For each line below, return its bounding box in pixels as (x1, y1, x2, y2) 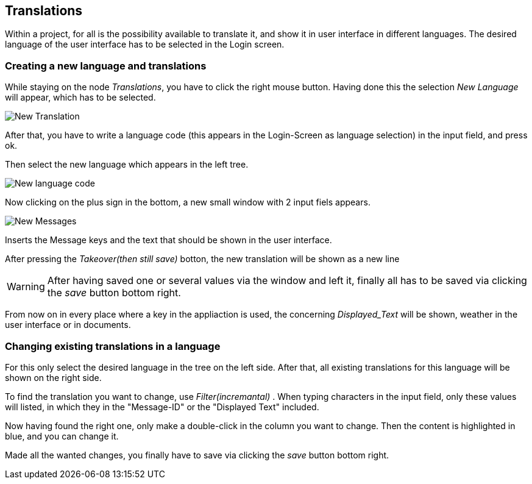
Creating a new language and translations (5, 59, 207, 72)
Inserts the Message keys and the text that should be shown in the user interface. (5, 235, 332, 246)
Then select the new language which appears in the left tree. (5, 159, 249, 170)
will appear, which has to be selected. (5, 92, 156, 103)
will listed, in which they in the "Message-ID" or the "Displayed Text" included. (5, 401, 319, 412)
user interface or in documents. (5, 319, 131, 330)
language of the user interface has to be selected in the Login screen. (5, 39, 285, 50)
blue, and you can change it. (5, 430, 119, 441)
